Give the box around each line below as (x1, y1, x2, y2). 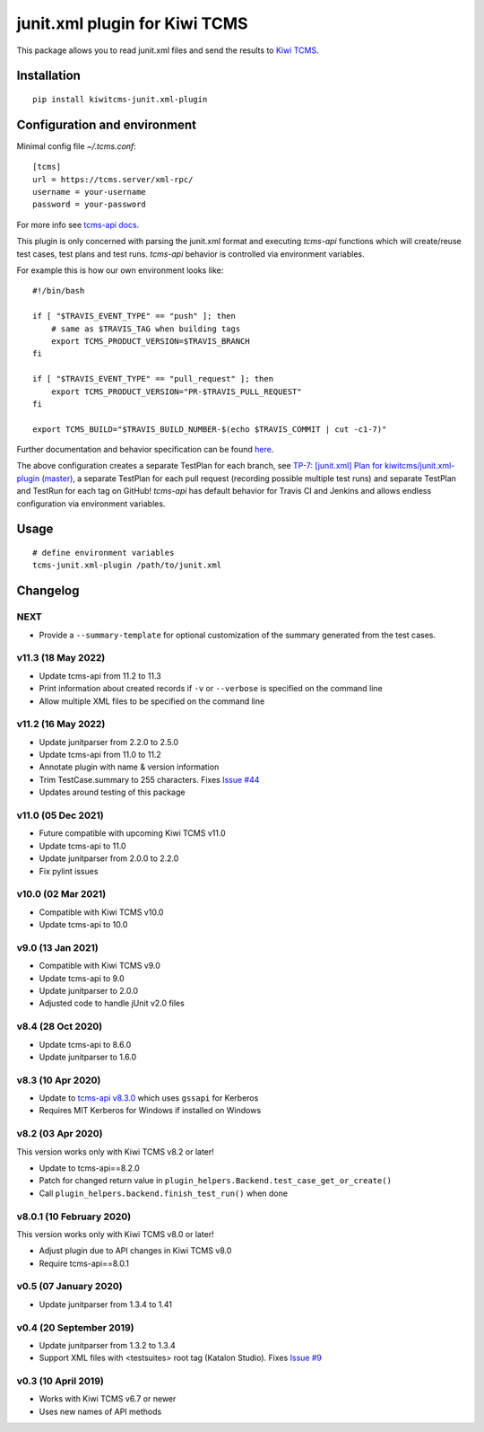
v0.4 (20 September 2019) (16, 1321, 134, 1333)
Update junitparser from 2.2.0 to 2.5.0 (39, 736, 179, 747)
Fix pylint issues (39, 865, 99, 876)
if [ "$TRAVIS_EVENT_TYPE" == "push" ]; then (32, 311, 237, 321)
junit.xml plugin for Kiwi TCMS (16, 13, 248, 33)
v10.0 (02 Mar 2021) (16, 888, 107, 900)
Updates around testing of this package (39, 786, 186, 798)
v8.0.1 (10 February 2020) (16, 1210, 132, 1223)
